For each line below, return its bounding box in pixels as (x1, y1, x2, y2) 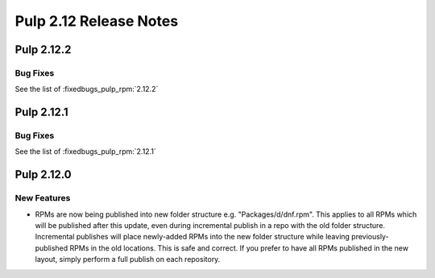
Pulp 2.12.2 (14, 43, 72, 56)
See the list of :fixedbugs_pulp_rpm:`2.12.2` (14, 85, 159, 94)
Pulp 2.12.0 (14, 168, 72, 181)
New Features (14, 193, 71, 204)
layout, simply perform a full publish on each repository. (35, 255, 221, 264)
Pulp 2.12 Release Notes (14, 12, 179, 30)
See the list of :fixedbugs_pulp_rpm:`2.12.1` (14, 147, 156, 156)
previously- (351, 232, 390, 242)
